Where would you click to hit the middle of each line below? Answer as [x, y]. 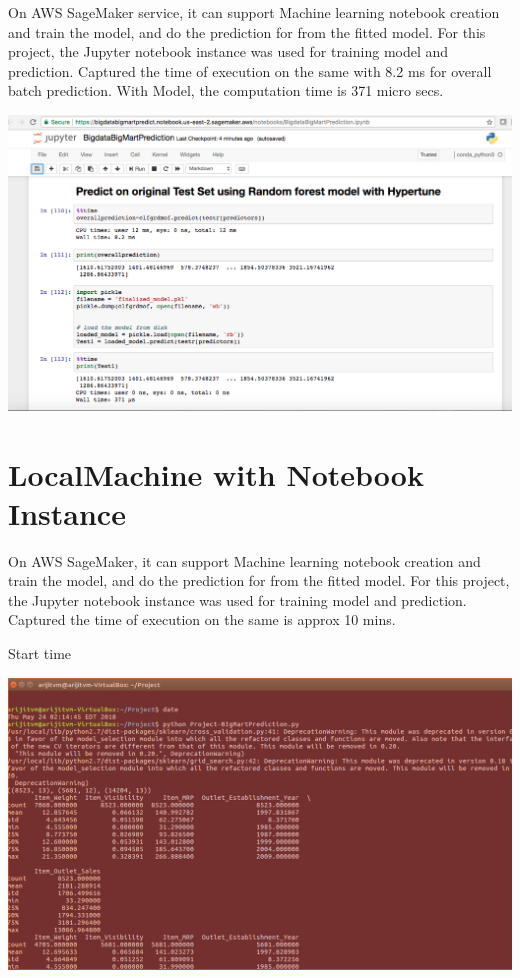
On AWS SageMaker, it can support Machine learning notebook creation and [244, 560]
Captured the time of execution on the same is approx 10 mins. [202, 619]
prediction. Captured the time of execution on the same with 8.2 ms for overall [250, 70]
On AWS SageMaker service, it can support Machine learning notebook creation [254, 12]
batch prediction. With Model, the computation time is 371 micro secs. [226, 90]
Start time [40, 653]
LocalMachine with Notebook [216, 473]
